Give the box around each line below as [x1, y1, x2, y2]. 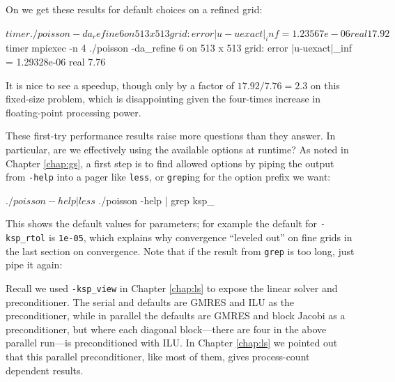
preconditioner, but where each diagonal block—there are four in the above [6, 321, 327, 336]
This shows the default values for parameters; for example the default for [6, 216, 318, 231]
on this [310, 77, 340, 92]
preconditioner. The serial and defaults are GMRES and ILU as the [6, 294, 295, 309]
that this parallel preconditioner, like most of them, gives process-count [6, 349, 310, 363]
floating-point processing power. [6, 105, 141, 119]
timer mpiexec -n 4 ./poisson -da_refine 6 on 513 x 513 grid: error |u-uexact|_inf [6, 40, 352, 55]
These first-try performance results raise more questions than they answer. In [6, 128, 336, 143]
